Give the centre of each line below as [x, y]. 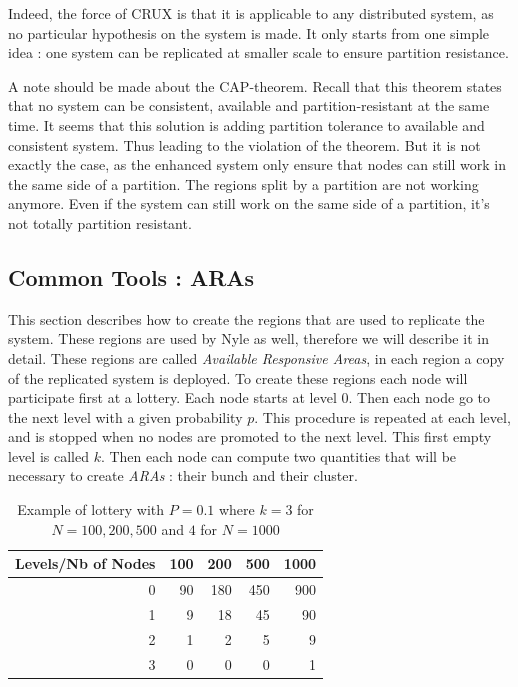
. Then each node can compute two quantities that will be [278, 455]
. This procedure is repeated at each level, [382, 416]
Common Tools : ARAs [131, 276]
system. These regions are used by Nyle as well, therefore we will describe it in [248, 338]
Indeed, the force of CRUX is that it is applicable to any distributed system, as [251, 13]
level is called [48, 455]
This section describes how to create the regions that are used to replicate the [246, 318]
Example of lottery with [91, 509]
